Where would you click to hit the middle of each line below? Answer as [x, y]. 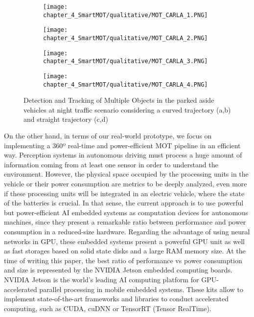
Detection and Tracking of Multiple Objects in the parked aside [119, 100]
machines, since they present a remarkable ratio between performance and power [125, 222]
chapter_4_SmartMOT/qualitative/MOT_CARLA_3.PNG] [126, 61]
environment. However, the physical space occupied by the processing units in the [126, 174]
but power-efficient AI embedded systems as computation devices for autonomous [126, 212]
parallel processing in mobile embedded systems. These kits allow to [141, 289]
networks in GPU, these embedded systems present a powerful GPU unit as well [124, 241]
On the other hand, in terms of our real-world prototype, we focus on [108, 136]
